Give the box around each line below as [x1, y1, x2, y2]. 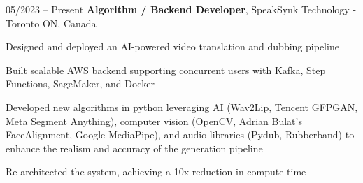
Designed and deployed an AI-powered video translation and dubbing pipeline [6, 39, 339, 54]
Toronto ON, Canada [6, 15, 97, 30]
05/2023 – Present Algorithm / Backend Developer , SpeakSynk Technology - [6, 2, 357, 16]
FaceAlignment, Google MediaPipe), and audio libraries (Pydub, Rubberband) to [6, 127, 355, 142]
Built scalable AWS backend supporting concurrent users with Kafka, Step [6, 62, 326, 77]
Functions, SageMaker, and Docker [6, 76, 155, 91]
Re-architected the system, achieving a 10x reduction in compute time [6, 164, 306, 179]
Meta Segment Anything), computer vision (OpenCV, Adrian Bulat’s [6, 113, 302, 128]
